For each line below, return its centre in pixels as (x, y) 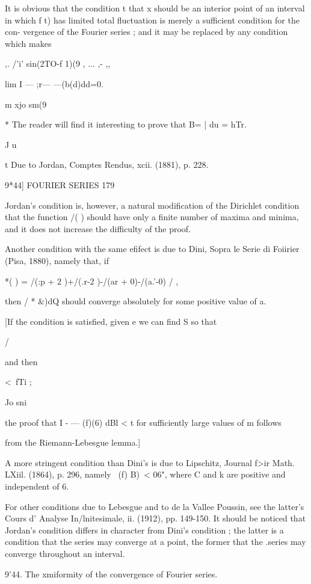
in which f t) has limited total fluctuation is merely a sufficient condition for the (152, 20)
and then (21, 361)
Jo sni (16, 402)
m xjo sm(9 (26, 104)
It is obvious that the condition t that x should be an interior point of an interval (155, 8)
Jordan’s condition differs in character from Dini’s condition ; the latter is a (144, 530)
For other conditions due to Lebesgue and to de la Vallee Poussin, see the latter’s (155, 506)
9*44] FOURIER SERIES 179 (60, 184)
